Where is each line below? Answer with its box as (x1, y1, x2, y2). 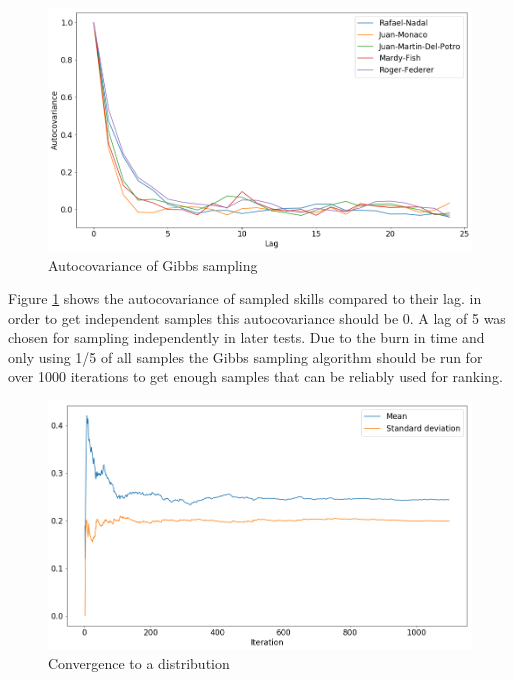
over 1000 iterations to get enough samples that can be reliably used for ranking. (8, 366, 503, 387)
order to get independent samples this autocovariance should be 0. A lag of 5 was (8, 307, 506, 328)
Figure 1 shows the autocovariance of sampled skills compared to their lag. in (8, 288, 482, 309)
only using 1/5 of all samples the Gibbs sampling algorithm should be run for (8, 346, 483, 367)
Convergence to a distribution (48, 653, 230, 674)
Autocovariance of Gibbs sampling (48, 254, 258, 275)
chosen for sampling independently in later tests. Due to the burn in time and (8, 327, 485, 348)
